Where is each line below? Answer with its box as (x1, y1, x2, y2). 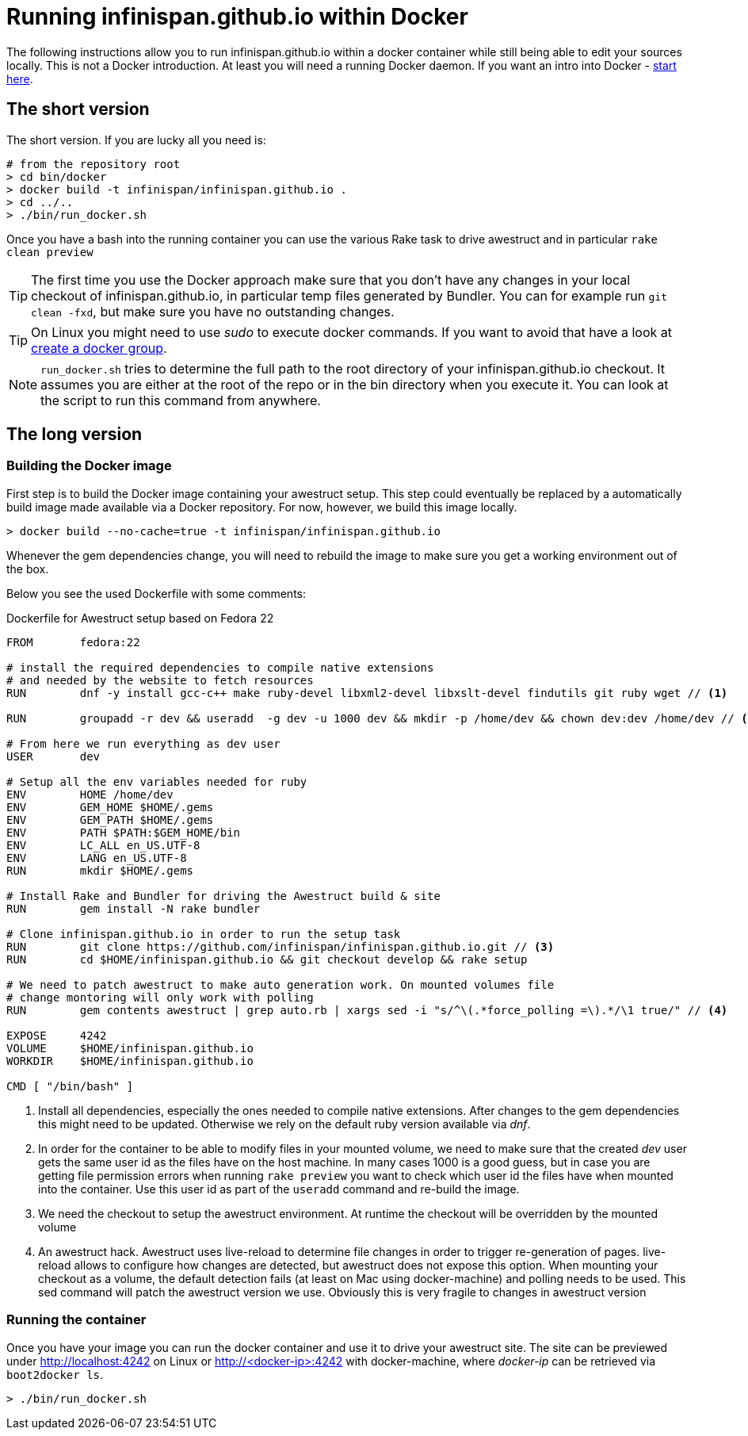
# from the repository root (6, 157, 181, 170)
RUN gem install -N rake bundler (6, 902, 261, 915)
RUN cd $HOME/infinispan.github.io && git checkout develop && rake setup (6, 952, 528, 966)
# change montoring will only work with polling (6, 990, 314, 1004)
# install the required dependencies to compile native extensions (6, 661, 434, 674)
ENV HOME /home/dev (6, 787, 174, 801)
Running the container (6, 1312, 147, 1328)
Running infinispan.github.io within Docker (6, 3, 468, 30)
